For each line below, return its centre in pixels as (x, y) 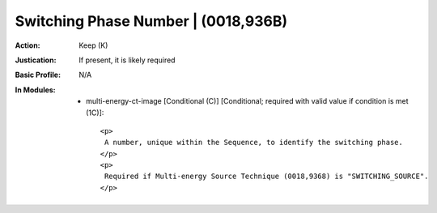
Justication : (36, 60)
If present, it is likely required (127, 60)
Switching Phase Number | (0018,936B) (151, 21)
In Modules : (35, 90)
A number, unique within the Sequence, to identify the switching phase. (254, 143)
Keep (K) (93, 45)
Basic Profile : (38, 75)
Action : (28, 45)
